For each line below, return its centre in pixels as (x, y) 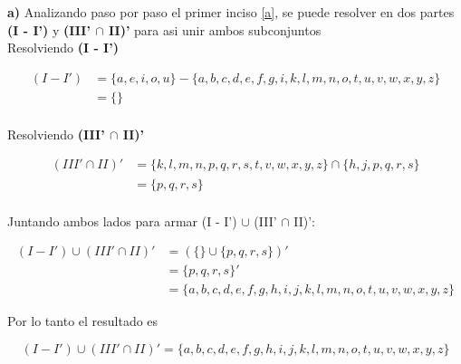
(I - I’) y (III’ (49, 29)
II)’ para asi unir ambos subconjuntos (215, 29)
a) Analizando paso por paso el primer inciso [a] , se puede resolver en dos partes (231, 12)
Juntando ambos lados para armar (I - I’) (122, 220)
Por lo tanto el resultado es (83, 321)
